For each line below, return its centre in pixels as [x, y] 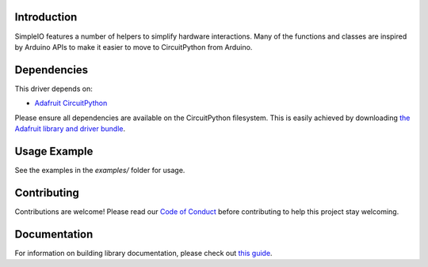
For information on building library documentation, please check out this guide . [143, 253]
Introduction [46, 17]
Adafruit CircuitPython [71, 103]
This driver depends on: [53, 88]
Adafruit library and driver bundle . [70, 128]
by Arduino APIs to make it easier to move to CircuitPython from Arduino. [134, 47]
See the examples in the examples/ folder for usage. [100, 170]
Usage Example [54, 151]
